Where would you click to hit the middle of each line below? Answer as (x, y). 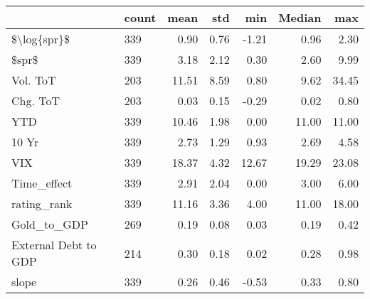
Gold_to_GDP (50, 224)
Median (300, 17)
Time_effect (42, 183)
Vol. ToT (34, 80)
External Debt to (54, 245)
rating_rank (42, 203)
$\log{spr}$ (41, 39)
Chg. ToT (36, 100)
